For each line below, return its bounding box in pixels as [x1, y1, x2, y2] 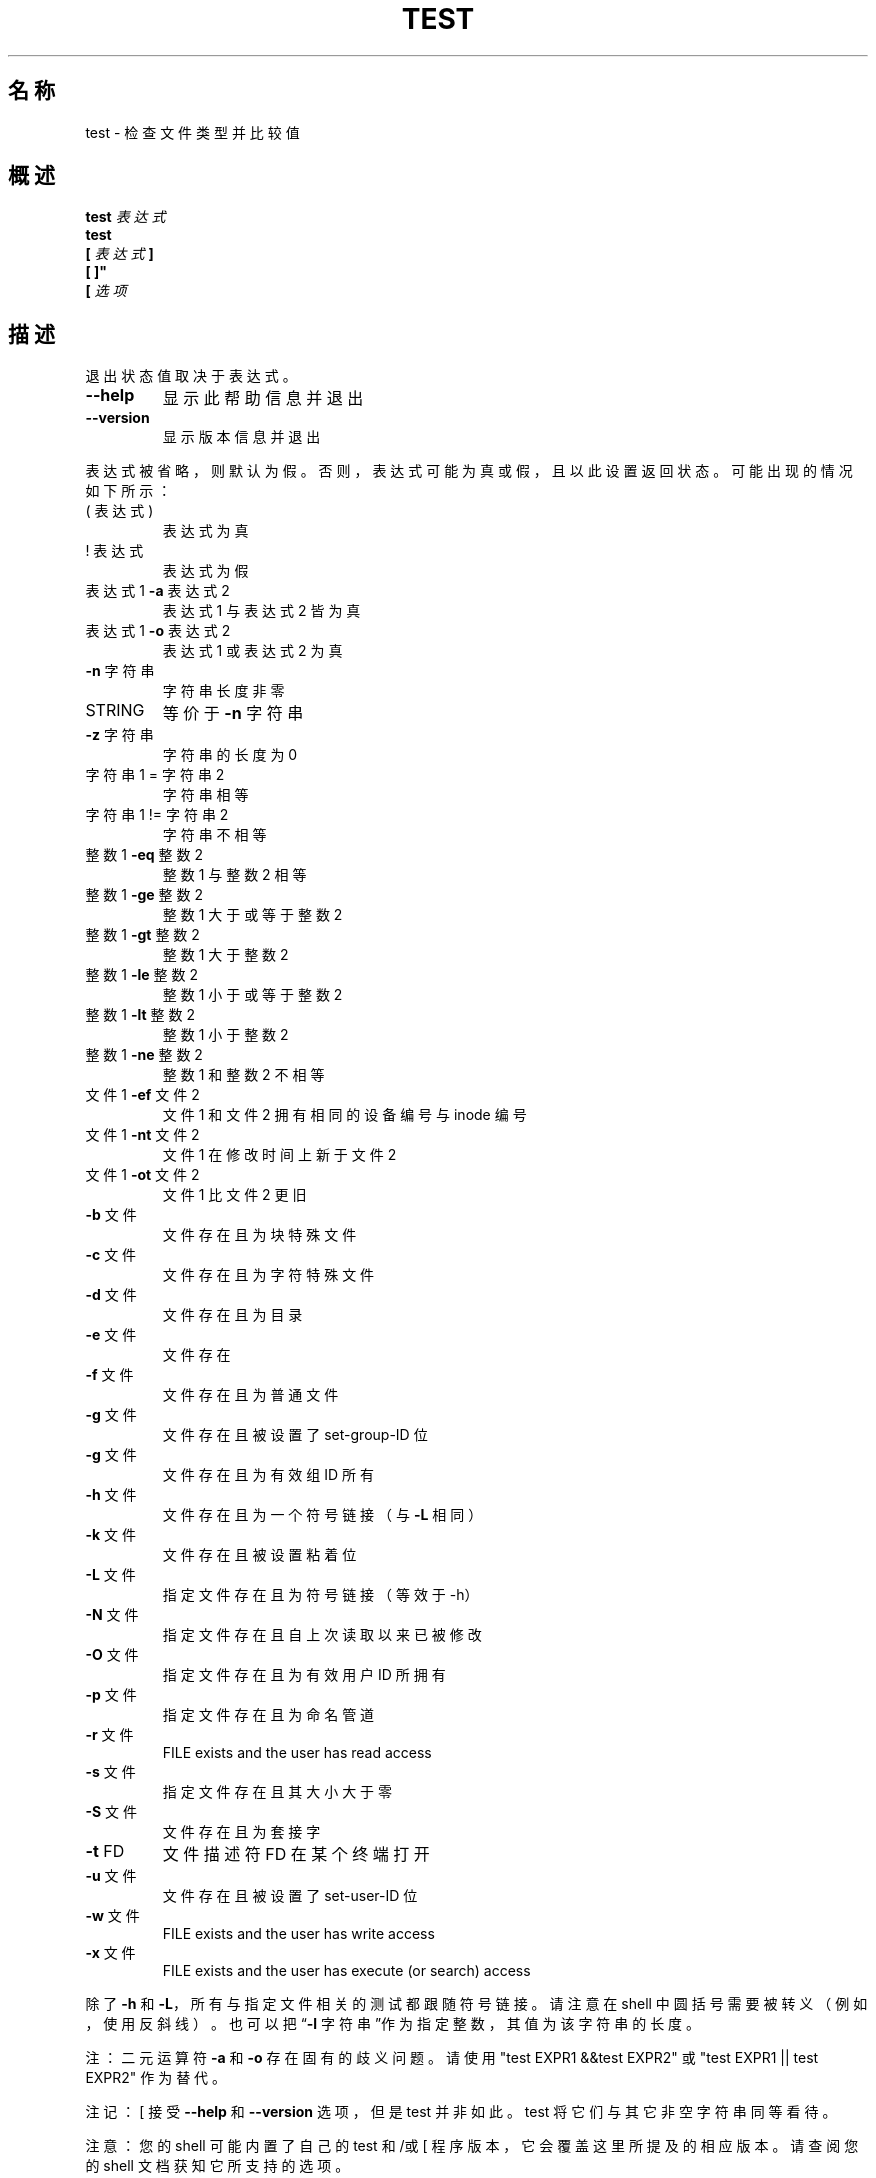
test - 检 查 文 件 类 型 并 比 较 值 [85, 123, 300, 141]
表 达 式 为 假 [162, 562, 249, 580]
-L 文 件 [85, 1566, 136, 1584]
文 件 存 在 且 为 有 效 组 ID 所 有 [162, 1466, 374, 1484]
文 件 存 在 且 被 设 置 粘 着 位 [162, 1546, 357, 1564]
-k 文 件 [85, 1526, 136, 1544]
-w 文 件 [85, 1907, 140, 1925]
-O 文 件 [85, 1646, 139, 1664]
